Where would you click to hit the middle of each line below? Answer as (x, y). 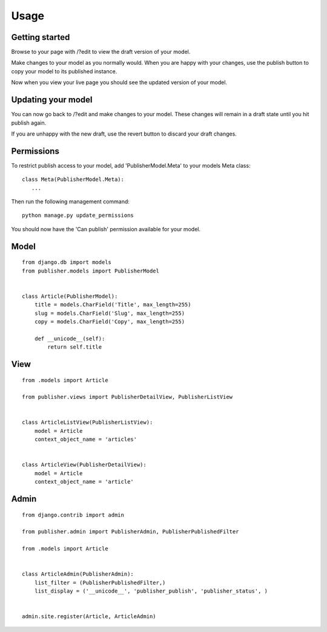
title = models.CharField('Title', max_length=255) (113, 305)
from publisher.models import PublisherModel (91, 271)
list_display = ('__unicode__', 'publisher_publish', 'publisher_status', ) (151, 591)
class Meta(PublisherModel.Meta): (73, 179)
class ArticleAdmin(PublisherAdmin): (78, 574)
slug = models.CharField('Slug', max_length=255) (109, 313)
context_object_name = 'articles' (86, 439)
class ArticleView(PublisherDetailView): (84, 465)
